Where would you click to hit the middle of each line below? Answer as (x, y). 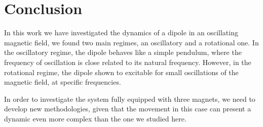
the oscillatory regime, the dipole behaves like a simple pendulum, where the (123, 52)
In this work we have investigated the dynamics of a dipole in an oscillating (121, 33)
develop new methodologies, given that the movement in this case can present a (128, 109)
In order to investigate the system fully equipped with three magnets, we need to (130, 99)
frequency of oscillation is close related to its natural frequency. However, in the (128, 62)
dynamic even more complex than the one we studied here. (95, 118)
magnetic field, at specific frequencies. (63, 82)
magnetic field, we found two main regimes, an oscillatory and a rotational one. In (131, 42)
